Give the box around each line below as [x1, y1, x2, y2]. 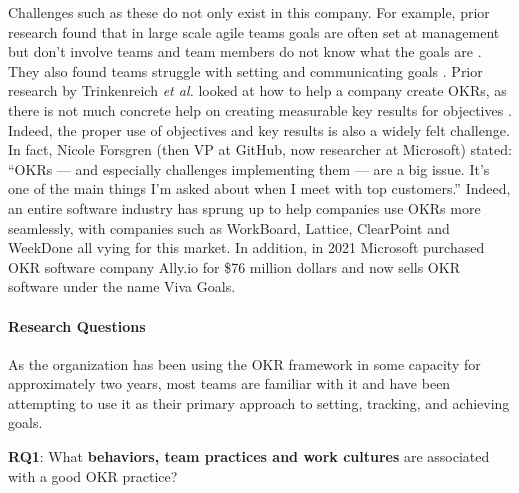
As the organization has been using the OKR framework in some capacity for [8, 353, 481, 374]
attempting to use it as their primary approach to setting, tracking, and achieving [8, 392, 510, 413]
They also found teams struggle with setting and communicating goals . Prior [8, 60, 483, 81]
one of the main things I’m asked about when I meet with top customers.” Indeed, [8, 178, 511, 199]
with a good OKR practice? [8, 465, 178, 486]
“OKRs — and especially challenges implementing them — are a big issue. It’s [8, 158, 490, 179]
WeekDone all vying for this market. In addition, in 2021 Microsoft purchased [8, 237, 485, 258]
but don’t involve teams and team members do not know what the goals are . [8, 41, 482, 62]
